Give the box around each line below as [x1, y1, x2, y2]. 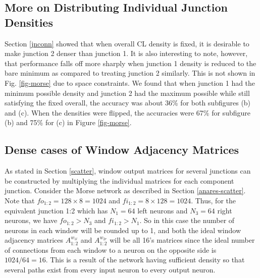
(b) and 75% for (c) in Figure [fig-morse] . [5, 117, 132, 128]
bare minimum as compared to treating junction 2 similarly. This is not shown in [5, 68, 255, 78]
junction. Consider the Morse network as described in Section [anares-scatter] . [5, 185, 246, 196]
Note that [5, 195, 35, 205]
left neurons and [137, 205, 188, 215]
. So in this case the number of [139, 215, 235, 226]
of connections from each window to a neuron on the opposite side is [5, 244, 217, 255]
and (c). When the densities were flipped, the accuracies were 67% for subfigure [5, 107, 250, 118]
